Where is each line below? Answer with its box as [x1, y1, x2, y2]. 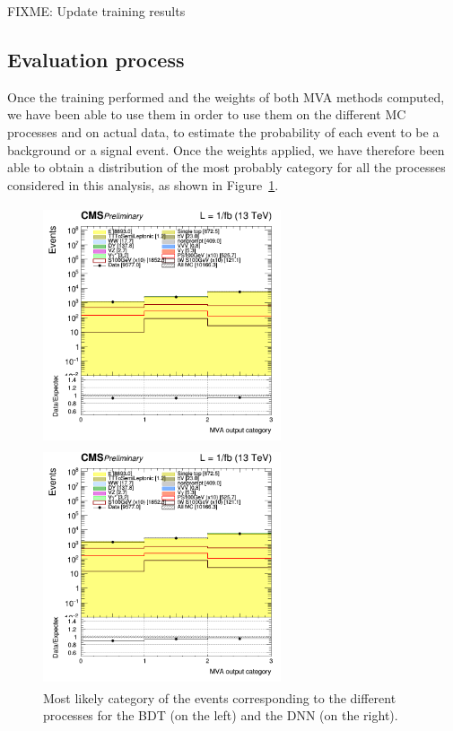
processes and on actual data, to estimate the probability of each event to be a [7, 122, 440, 141]
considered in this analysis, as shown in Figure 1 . [7, 175, 279, 194]
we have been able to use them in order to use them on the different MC [7, 105, 406, 124]
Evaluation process [7, 45, 185, 73]
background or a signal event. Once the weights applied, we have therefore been [7, 140, 445, 159]
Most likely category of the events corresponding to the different [43, 688, 396, 707]
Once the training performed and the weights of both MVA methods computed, [7, 87, 445, 106]
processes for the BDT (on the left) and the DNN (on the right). [43, 706, 398, 725]
